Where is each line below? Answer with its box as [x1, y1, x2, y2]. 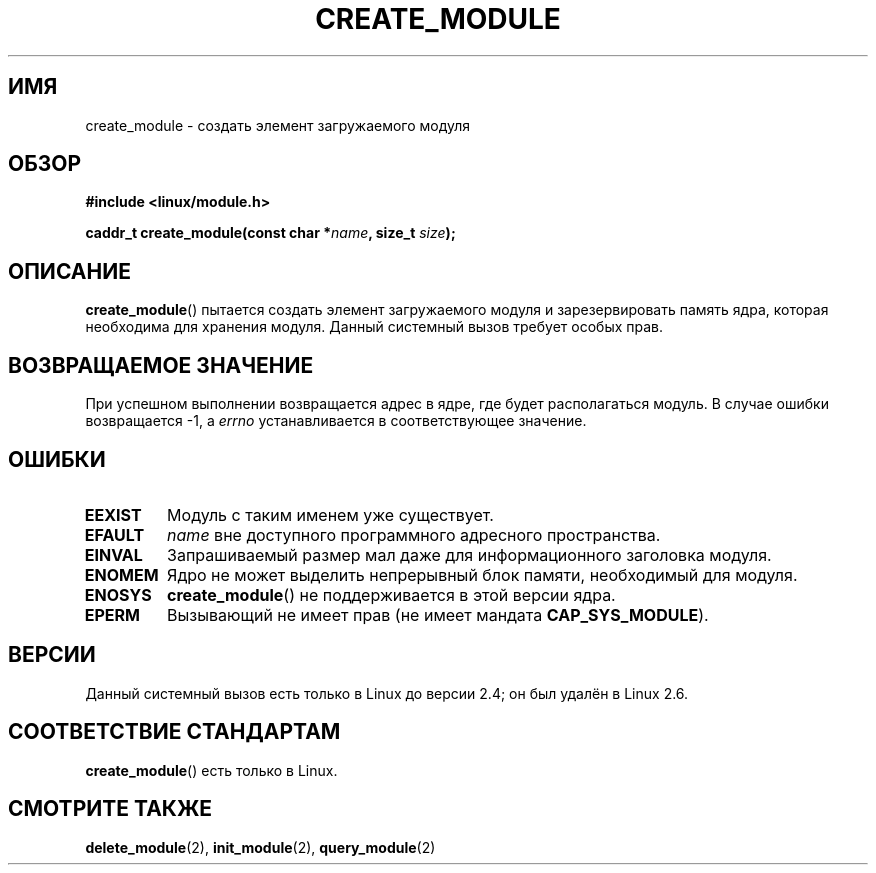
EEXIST [84, 504, 142, 525]
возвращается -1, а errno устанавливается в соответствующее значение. [85, 412, 587, 430]
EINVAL [84, 544, 143, 565]
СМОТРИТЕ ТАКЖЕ [8, 796, 213, 822]
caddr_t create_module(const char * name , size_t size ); [85, 224, 456, 242]
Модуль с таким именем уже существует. [167, 504, 494, 525]
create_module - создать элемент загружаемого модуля [85, 116, 471, 134]
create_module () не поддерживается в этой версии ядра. [167, 584, 616, 605]
